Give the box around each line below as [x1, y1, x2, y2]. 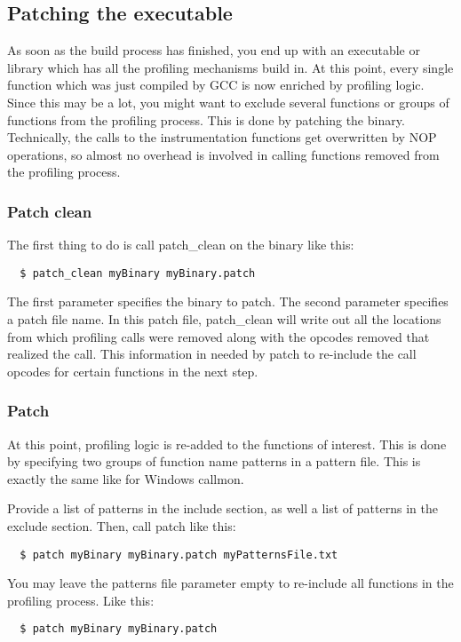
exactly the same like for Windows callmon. [7, 469, 244, 487]
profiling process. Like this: [7, 590, 155, 609]
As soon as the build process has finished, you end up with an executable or [7, 41, 420, 59]
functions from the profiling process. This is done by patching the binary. [7, 110, 405, 129]
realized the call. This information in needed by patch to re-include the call [7, 345, 417, 363]
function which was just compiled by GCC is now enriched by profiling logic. [7, 75, 425, 94]
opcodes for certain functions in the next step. [7, 361, 258, 380]
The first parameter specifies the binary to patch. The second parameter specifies [7, 292, 449, 311]
